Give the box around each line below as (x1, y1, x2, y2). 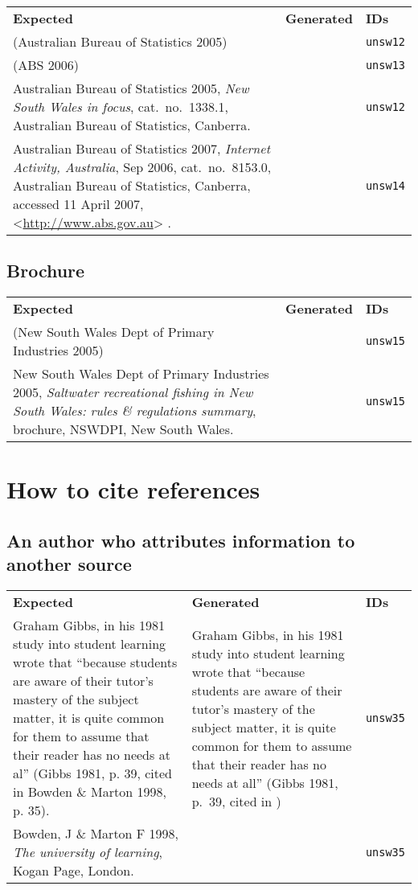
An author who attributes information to (6, 527, 355, 552)
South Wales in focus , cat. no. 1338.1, (13, 97, 228, 116)
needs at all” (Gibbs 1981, (191, 773, 338, 792)
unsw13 (365, 58, 405, 72)
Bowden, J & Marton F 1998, (13, 824, 179, 843)
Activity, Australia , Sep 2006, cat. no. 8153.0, (13, 158, 272, 176)
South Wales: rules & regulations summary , (13, 401, 256, 420)
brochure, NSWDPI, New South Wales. (13, 420, 234, 439)
